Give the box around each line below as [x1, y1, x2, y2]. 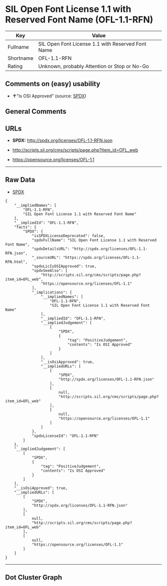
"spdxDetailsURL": [31, 246, 70, 251]
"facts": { [14, 225, 37, 230]
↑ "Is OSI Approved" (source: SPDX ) [12, 93, 86, 99]
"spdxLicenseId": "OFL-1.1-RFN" [31, 433, 99, 438]
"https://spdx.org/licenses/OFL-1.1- [63, 255, 141, 260]
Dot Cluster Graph [5, 573, 62, 582]
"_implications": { [31, 290, 72, 295]
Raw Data [5, 175, 36, 184]
